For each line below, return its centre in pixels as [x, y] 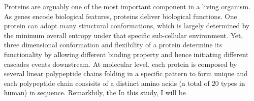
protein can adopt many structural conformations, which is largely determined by [127, 26]
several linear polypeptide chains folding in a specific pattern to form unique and [126, 73]
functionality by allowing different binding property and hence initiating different [126, 54]
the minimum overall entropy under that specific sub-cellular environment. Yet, [124, 35]
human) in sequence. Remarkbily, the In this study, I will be [95, 92]
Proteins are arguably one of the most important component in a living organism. [127, 6]
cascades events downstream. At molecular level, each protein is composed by [121, 64]
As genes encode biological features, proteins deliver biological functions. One [121, 16]
